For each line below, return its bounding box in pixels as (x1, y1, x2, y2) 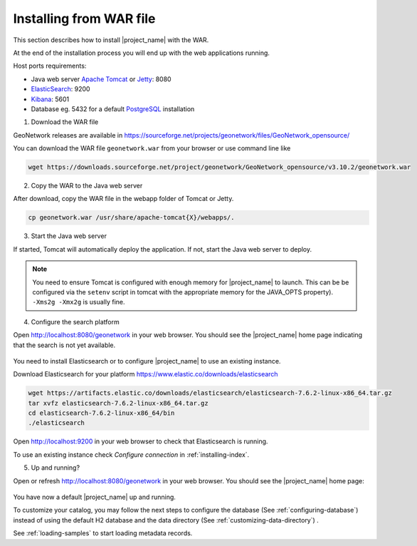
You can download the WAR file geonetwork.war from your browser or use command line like (13, 144, 291, 153)
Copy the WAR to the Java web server (31, 182, 143, 190)
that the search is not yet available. (13, 341, 116, 349)
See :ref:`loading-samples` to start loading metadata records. (13, 529, 193, 537)
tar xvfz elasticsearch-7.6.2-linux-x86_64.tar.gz (28, 399, 209, 407)
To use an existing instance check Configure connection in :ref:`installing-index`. (13, 450, 250, 459)
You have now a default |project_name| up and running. (13, 493, 176, 501)
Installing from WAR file (13, 11, 156, 26)
